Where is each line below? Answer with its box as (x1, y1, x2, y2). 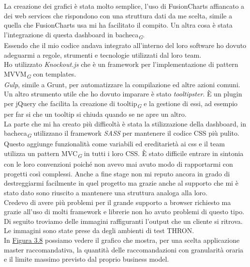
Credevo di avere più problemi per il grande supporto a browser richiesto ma (4, 197, 231, 207)
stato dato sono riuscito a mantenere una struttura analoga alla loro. (4, 187, 207, 197)
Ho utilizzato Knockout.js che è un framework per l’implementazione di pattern (4, 59, 238, 69)
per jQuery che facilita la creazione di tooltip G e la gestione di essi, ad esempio (4, 98, 238, 110)
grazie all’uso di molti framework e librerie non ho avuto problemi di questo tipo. (4, 206, 245, 217)
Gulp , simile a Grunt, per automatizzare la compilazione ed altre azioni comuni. (4, 79, 240, 89)
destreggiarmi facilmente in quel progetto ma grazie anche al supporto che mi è (4, 178, 238, 188)
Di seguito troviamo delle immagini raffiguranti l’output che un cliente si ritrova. (4, 216, 243, 226)
